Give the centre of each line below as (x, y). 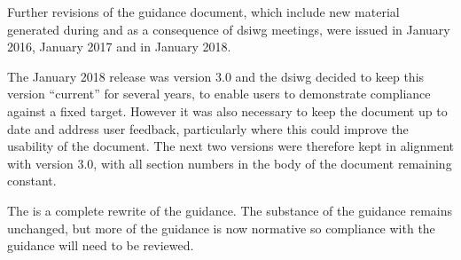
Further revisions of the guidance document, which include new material (203, 12)
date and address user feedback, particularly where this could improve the (208, 128)
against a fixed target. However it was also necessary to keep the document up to (227, 110)
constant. (32, 181)
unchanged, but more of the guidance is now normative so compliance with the (221, 228)
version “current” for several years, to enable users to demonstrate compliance (219, 94)
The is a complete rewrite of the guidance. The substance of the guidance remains (230, 210)
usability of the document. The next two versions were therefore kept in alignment (230, 146)
